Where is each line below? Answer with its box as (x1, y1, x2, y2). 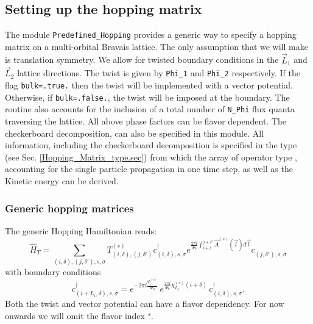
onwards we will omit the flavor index (5, 309, 145, 322)
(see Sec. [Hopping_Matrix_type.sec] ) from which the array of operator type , (5, 150, 297, 163)
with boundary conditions (5, 265, 101, 278)
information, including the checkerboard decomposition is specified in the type (5, 139, 297, 151)
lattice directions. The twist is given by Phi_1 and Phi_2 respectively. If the (17, 67, 300, 79)
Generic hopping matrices (5, 200, 134, 215)
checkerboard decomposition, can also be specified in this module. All (5, 126, 264, 139)
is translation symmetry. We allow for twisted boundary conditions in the (5, 53, 279, 66)
